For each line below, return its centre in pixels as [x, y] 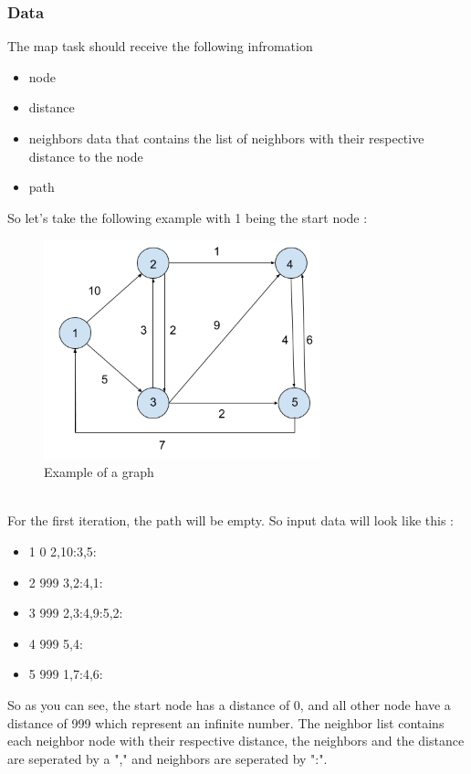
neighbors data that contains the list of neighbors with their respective [226, 138]
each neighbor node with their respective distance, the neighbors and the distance [236, 741]
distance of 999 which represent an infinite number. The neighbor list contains [226, 722]
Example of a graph [99, 472]
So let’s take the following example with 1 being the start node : [188, 217]
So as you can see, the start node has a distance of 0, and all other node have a [229, 705]
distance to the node [86, 156]
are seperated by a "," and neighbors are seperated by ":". [167, 758]
